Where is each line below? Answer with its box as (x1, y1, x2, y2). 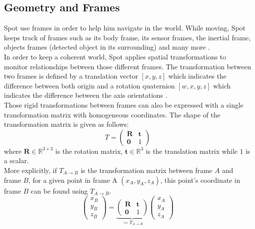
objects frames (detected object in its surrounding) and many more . (4, 42, 210, 52)
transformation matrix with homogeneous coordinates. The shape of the (4, 109, 221, 119)
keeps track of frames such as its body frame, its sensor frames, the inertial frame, (4, 32, 251, 42)
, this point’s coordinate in (160, 174, 240, 185)
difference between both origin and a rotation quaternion (4, 80, 175, 90)
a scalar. (4, 155, 29, 166)
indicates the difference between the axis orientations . (4, 90, 168, 100)
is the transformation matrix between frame (81, 165, 213, 175)
